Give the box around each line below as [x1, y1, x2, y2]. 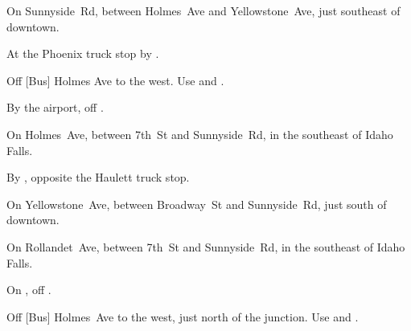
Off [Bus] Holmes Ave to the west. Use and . [6, 72, 224, 88]
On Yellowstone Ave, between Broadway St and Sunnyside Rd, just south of [6, 195, 387, 212]
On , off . [6, 281, 51, 298]
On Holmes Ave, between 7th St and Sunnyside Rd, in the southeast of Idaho [6, 125, 393, 142]
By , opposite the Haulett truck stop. [6, 169, 190, 186]
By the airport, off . [6, 99, 104, 116]
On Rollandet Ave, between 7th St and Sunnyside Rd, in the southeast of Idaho [6, 238, 405, 255]
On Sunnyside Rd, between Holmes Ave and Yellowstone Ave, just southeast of [6, 2, 401, 18]
